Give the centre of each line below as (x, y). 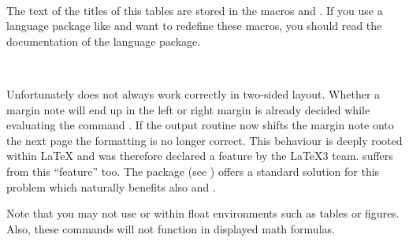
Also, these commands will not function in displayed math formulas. (171, 228)
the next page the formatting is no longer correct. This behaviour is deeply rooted (204, 140)
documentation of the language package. (104, 41)
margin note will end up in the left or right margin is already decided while (188, 109)
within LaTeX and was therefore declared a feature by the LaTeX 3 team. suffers (200, 156)
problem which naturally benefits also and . (111, 186)
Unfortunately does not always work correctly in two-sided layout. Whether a (193, 93)
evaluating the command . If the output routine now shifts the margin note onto (200, 125)
